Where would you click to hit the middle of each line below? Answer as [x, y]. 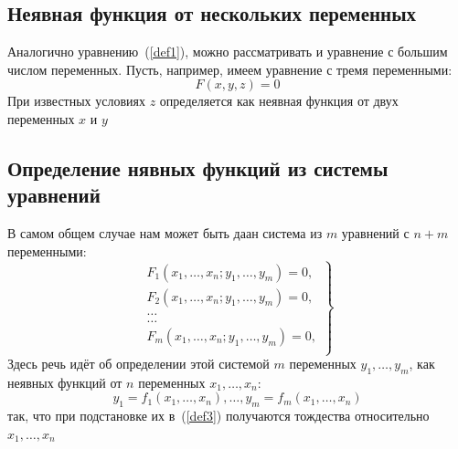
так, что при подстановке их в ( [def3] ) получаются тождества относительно [218, 416]
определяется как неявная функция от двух [279, 101]
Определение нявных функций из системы [198, 167]
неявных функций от [65, 382]
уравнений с [375, 233]
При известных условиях [77, 101]
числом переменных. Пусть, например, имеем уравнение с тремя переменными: [230, 69]
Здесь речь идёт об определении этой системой [138, 364]
